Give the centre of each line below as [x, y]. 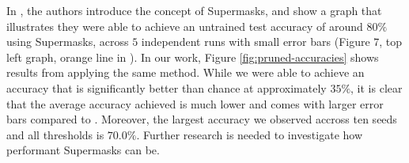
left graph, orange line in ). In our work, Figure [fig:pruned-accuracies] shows [193, 57]
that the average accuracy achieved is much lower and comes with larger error [195, 103]
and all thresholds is [55, 134]
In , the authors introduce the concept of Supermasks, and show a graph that [194, 10]
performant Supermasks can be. [83, 150]
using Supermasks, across [68, 42]
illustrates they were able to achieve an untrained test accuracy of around [185, 26]
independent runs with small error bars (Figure [256, 42]
